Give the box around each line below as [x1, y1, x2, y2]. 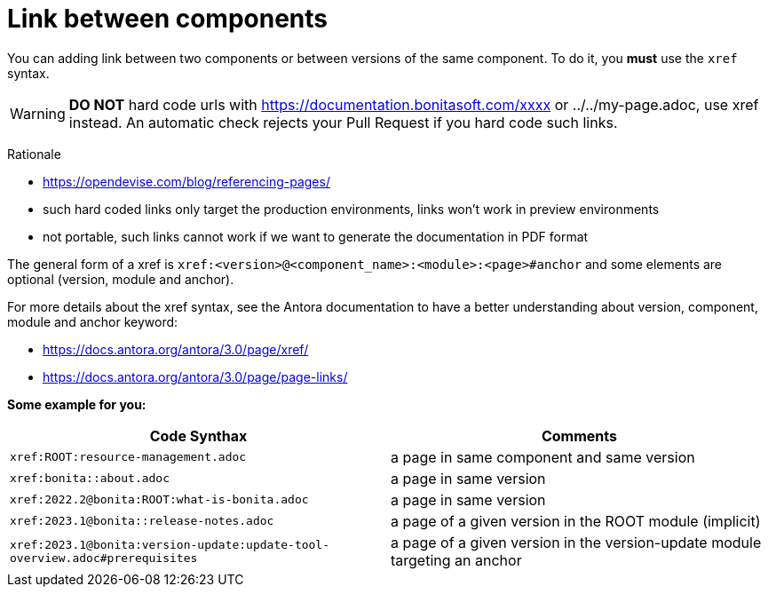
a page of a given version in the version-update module [391, 533, 762, 551]
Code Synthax [149, 426, 248, 445]
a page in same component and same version [391, 447, 695, 466]
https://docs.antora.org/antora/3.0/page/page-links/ [43, 368, 348, 384]
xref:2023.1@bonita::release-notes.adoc [10, 514, 274, 528]
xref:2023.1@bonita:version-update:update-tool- [10, 537, 330, 551]
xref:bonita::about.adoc [10, 471, 170, 486]
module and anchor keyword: [7, 313, 178, 329]
